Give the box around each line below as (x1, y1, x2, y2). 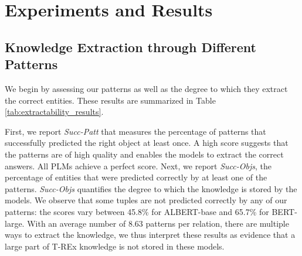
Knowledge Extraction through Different (5, 37, 256, 56)
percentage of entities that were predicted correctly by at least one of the (5, 171, 267, 183)
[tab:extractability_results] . (5, 105, 104, 118)
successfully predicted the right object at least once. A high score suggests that (5, 136, 289, 149)
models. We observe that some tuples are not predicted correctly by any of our (5, 194, 287, 206)
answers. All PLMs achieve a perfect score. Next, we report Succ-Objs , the (5, 159, 272, 172)
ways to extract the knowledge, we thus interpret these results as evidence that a (5, 228, 296, 241)
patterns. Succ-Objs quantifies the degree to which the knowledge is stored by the (5, 182, 297, 194)
